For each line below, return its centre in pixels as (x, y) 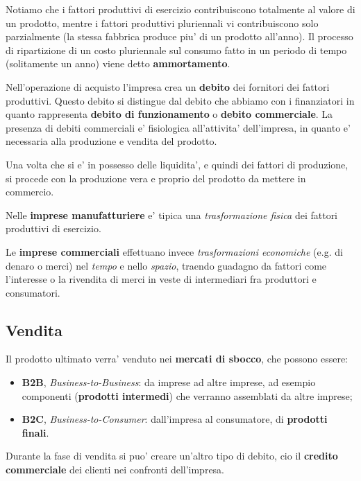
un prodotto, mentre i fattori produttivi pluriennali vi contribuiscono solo (162, 23)
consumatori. (33, 292)
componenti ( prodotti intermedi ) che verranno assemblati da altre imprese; (187, 395)
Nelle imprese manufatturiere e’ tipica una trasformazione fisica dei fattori (172, 215)
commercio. (30, 192)
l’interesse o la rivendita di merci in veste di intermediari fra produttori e (161, 279)
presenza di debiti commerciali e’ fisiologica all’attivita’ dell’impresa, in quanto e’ (178, 127)
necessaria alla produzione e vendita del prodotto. (111, 141)
